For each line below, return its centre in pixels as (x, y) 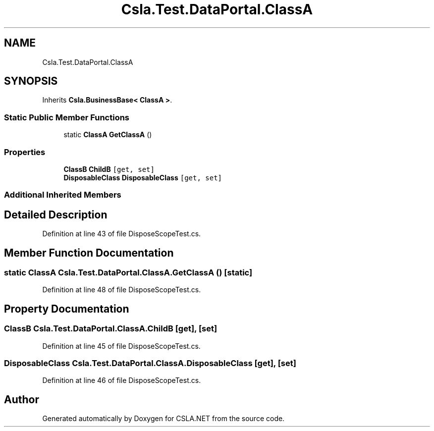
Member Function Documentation (89, 253)
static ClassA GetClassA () (108, 135)
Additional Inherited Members (63, 195)
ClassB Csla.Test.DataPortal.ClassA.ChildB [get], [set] (111, 329)
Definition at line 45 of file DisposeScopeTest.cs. (121, 346)
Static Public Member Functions (67, 117)
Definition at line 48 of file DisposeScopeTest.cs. (122, 290)
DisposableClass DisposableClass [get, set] (143, 177)
